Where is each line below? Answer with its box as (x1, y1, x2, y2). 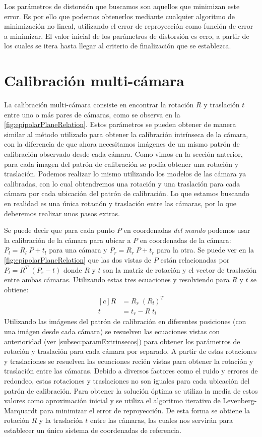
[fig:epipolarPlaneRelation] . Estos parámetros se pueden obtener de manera (4, 119, 236, 130)
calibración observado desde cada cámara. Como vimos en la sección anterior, (4, 149, 243, 159)
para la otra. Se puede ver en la (157, 244, 254, 255)
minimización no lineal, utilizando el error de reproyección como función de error (4, 21, 253, 31)
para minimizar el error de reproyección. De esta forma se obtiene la (39, 405, 250, 415)
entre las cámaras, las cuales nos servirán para (90, 415, 233, 425)
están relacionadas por (160, 255, 230, 265)
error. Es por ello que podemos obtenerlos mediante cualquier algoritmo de (4, 11, 235, 21)
